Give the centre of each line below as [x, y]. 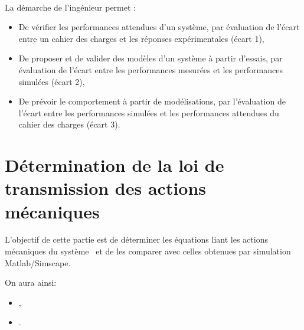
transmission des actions [106, 188]
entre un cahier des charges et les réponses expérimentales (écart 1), [141, 38]
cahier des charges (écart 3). [69, 124]
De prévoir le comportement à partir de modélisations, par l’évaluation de [152, 101]
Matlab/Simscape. [38, 262]
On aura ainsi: [31, 282]
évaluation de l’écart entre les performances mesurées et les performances [151, 69]
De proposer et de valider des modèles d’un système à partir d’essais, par [151, 58]
